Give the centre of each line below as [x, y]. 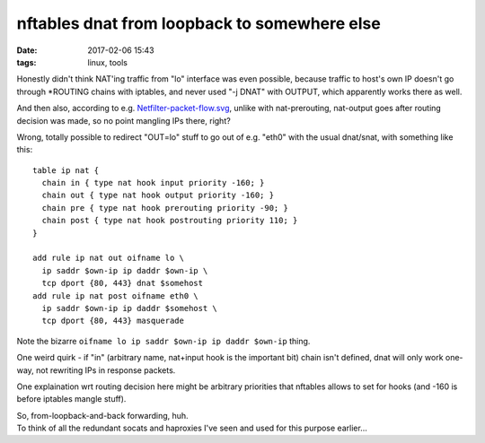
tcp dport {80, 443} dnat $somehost [123, 283]
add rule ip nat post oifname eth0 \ [116, 295]
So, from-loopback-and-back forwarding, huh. [102, 415]
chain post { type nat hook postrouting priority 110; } [170, 221]
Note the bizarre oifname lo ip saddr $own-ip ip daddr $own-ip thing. [163, 341]
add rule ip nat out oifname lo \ [108, 258]
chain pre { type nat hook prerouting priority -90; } [165, 208]
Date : [27, 50]
